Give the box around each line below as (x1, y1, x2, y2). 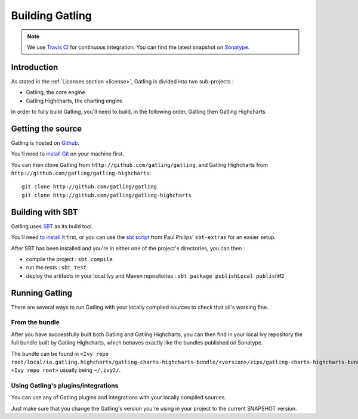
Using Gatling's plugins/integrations (11, 381, 119, 390)
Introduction (11, 62, 58, 72)
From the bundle (11, 318, 60, 327)
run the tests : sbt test (26, 264, 87, 271)
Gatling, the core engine (26, 89, 85, 96)
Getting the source (11, 123, 82, 134)
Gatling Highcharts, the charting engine (26, 97, 123, 104)
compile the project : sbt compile (26, 255, 113, 262)
